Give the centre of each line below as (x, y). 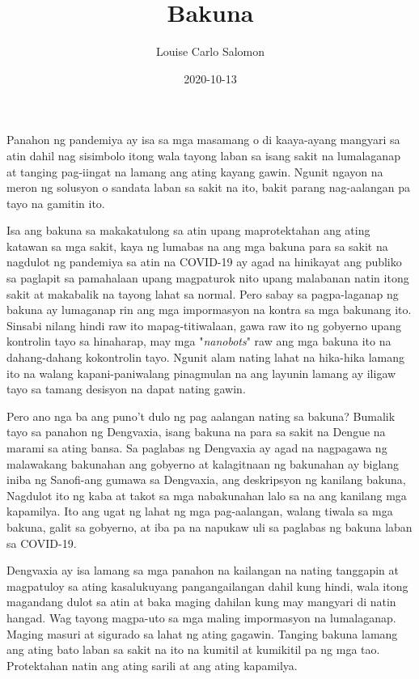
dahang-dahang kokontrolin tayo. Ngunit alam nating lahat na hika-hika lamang (206, 357)
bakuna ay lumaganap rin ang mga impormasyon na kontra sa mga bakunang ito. (209, 310)
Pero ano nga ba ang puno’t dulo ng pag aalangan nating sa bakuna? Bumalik (201, 416)
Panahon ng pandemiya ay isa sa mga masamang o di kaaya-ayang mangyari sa (203, 140)
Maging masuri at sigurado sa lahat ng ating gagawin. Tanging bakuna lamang (202, 633)
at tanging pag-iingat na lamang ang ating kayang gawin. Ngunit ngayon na (195, 171)
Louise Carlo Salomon (210, 51)
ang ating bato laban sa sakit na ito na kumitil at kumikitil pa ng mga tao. (193, 649)
